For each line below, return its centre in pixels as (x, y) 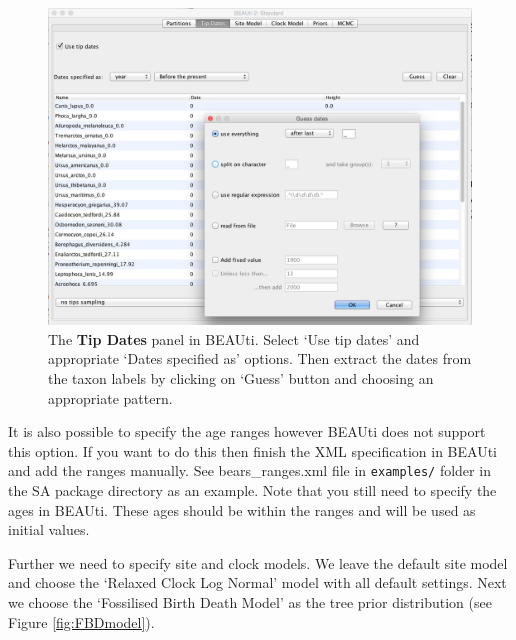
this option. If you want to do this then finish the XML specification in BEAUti (252, 450)
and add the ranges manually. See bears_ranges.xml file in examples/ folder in (249, 470)
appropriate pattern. (110, 397)
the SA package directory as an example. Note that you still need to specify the (252, 489)
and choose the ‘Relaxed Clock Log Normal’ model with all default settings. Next (257, 582)
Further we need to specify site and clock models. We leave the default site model (258, 562)
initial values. (49, 529)
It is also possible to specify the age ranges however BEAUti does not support (247, 431)
